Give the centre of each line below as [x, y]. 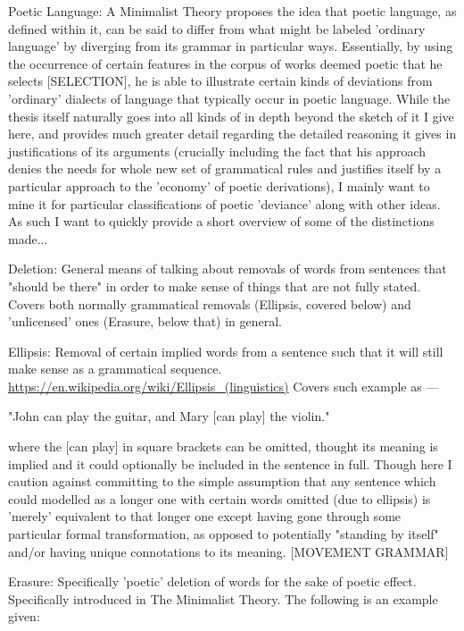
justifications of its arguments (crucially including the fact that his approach [217, 151]
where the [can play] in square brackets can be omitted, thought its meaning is [223, 446]
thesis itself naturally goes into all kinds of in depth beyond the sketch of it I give [231, 116]
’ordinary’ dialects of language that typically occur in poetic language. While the [229, 98]
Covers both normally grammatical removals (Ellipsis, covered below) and [210, 303]
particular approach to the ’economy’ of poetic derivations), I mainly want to [219, 185]
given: [24, 616]
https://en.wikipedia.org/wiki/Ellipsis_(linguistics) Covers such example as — [224, 386]
